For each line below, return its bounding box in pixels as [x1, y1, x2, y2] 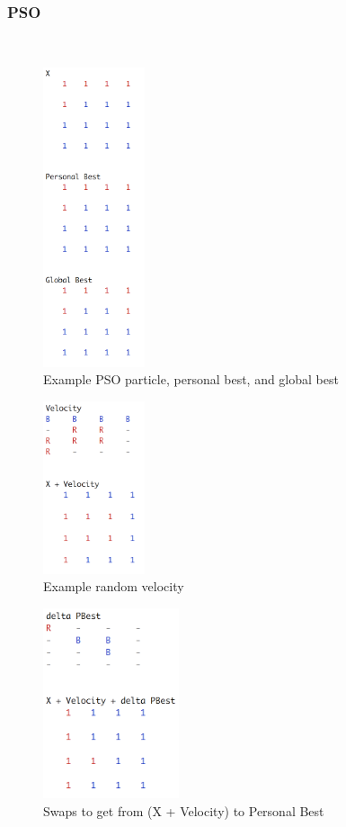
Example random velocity [43, 577, 184, 596]
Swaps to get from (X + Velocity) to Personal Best [43, 801, 324, 820]
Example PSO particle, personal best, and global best [43, 370, 339, 389]
